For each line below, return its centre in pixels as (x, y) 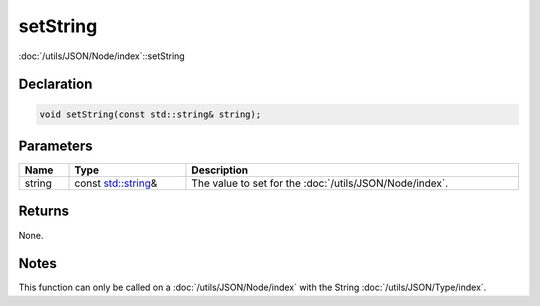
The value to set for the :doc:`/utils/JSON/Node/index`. (320, 183)
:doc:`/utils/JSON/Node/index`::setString (101, 56)
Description (220, 170)
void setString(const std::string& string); (150, 114)
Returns (44, 211)
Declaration (55, 84)
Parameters (55, 145)
